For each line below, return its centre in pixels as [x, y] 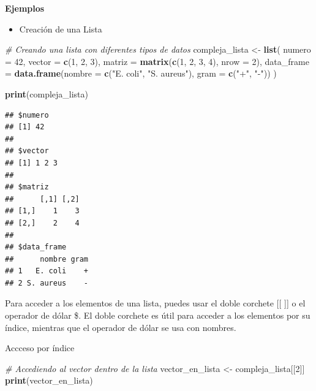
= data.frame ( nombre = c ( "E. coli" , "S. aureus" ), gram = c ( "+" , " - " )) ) [141, 73]
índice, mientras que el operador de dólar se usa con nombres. [121, 327]
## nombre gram [47, 259]
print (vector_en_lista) [49, 380]
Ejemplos [25, 8]
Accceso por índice [40, 348]
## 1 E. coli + [47, 271]
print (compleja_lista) [47, 93]
